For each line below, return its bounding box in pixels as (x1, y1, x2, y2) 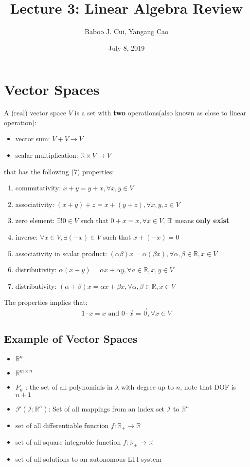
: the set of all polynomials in (25, 382, 113, 392)
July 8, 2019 (108, 42, 145, 53)
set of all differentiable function (15, 420, 109, 430)
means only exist (175, 215, 230, 225)
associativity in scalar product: (15, 248, 107, 258)
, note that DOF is (180, 382, 236, 392)
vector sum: (15, 133, 50, 144)
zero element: (15, 215, 55, 225)
